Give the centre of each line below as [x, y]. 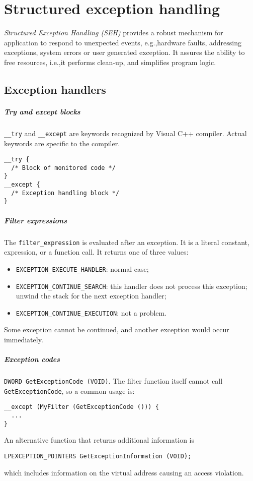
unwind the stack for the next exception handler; [91, 296]
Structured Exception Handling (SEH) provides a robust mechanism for [114, 33]
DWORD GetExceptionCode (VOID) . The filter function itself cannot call [113, 381]
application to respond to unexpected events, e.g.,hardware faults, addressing [123, 42]
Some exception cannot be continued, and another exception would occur [117, 329]
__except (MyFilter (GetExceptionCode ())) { [81, 407]
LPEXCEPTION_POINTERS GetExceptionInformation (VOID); [98, 457]
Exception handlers [55, 89]
